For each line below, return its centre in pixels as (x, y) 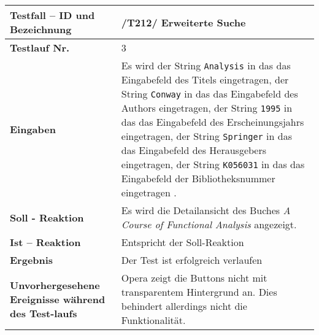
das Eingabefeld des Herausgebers (194, 150)
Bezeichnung (41, 29)
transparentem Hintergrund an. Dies (199, 292)
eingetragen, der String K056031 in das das (213, 164)
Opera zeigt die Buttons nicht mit (194, 278)
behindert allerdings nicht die (184, 306)
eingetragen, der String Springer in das (206, 136)
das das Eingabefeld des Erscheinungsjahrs (213, 122)
